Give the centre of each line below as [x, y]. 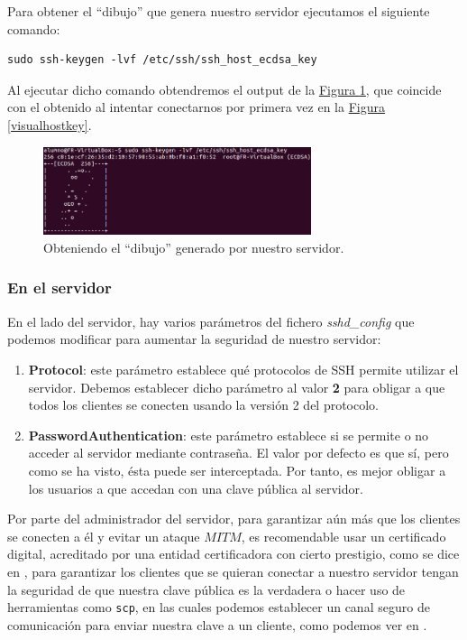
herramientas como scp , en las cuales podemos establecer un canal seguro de [219, 607]
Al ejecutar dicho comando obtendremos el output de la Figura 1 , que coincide [224, 89]
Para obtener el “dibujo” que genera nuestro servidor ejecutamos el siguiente [219, 11]
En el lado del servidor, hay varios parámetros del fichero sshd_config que [211, 321]
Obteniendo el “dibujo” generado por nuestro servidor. [194, 247]
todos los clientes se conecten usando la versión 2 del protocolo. [204, 405]
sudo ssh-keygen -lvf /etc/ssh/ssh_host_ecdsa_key [162, 60]
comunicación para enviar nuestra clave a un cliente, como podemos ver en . [217, 624]
